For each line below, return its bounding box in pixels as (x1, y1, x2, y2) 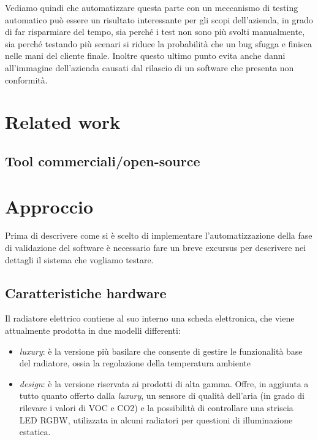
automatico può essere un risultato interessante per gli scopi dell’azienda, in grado (5, 13, 313, 26)
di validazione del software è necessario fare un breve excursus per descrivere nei (5, 241, 306, 254)
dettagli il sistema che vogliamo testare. (5, 253, 154, 266)
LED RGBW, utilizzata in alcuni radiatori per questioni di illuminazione (19, 413, 293, 426)
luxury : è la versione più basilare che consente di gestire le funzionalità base (19, 344, 303, 357)
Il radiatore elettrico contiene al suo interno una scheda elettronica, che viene (5, 312, 295, 325)
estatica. (19, 425, 51, 438)
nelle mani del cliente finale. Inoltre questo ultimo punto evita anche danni (5, 49, 286, 62)
